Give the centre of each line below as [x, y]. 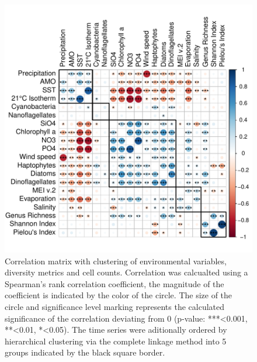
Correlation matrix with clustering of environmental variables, [116, 261]
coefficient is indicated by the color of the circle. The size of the [119, 295]
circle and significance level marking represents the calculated [115, 306]
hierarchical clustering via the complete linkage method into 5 [116, 341]
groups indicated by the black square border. [85, 352]
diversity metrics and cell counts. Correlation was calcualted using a [126, 272]
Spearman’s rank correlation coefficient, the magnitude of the [114, 283]
